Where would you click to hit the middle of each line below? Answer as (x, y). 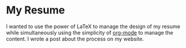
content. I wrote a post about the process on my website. (75, 39)
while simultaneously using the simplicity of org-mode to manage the (90, 32)
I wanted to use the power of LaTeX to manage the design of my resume (93, 26)
